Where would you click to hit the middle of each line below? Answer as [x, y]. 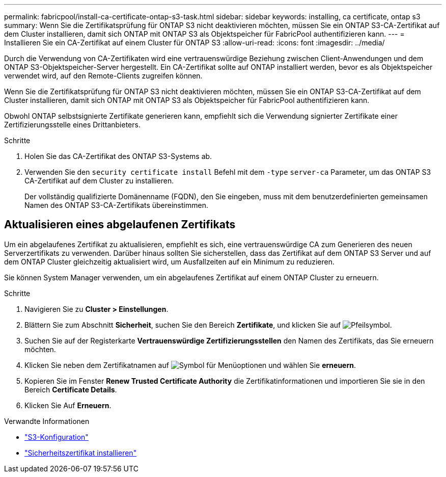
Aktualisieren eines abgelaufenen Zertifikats [120, 225]
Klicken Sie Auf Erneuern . [68, 405]
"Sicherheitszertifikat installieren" [81, 453]
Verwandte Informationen [47, 421]
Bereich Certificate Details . [71, 389]
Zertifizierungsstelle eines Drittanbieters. [72, 125]
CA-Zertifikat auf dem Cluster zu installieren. [99, 181]
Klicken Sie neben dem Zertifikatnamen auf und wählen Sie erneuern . [190, 365]
